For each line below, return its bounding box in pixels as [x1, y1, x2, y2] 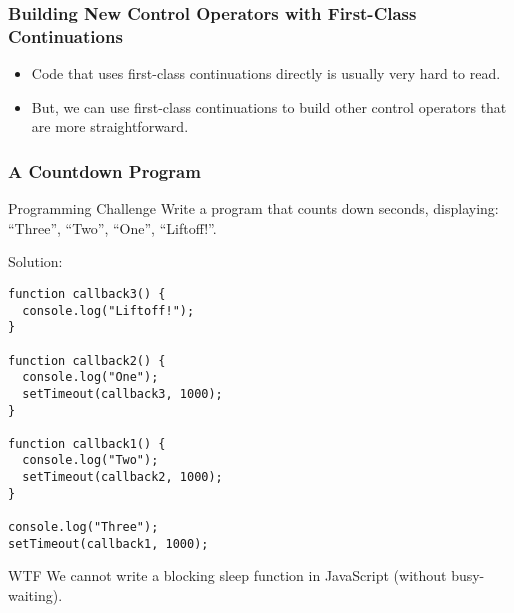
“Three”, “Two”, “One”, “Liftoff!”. [8, 217, 217, 238]
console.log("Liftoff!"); [22, 303, 195, 318]
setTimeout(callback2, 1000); [22, 470, 223, 485]
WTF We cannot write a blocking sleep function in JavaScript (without [8, 565, 447, 586]
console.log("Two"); [22, 453, 159, 468]
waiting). [8, 585, 63, 606]
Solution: [8, 251, 63, 272]
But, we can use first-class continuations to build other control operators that [31, 96, 507, 117]
